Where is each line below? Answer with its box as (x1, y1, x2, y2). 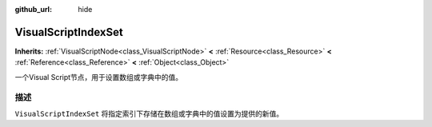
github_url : (14, 5, 52, 14)
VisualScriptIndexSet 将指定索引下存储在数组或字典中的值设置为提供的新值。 (14, 109, 284, 118)
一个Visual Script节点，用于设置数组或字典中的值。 (14, 72, 183, 81)
